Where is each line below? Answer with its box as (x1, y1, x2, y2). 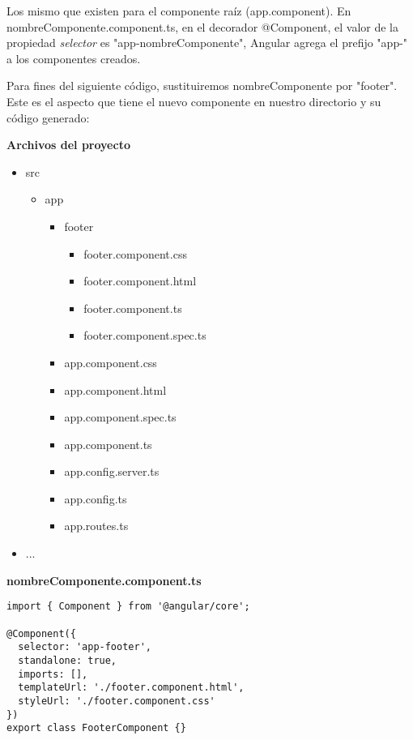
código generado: (6, 109, 90, 126)
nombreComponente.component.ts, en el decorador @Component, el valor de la (6, 18, 399, 35)
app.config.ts (64, 490, 127, 507)
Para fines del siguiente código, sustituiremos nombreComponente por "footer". (6, 77, 398, 94)
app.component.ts (64, 435, 152, 452)
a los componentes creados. (6, 49, 141, 66)
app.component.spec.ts (64, 408, 177, 426)
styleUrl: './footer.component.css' (18, 695, 215, 707)
